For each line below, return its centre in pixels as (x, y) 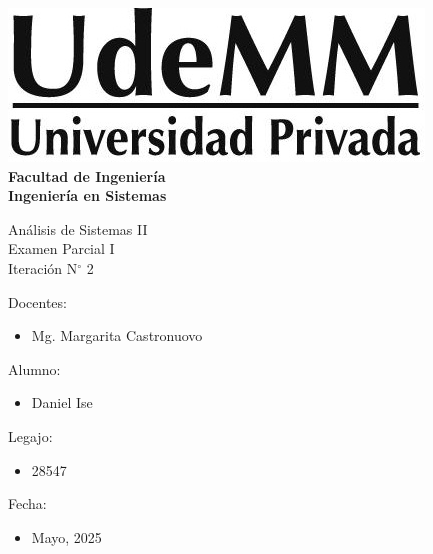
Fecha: (27, 503)
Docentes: (37, 301)
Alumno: (34, 368)
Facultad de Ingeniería (87, 175)
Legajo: (30, 435)
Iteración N (43, 267)
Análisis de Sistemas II (78, 228)
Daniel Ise (62, 402)
